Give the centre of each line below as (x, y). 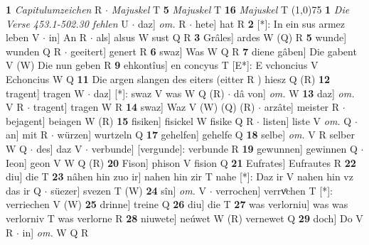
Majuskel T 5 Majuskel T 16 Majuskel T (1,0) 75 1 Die (230, 9)
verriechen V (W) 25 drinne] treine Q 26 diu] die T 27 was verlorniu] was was (177, 204)
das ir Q (23, 190)
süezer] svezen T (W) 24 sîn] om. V (129, 190)
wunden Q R (33, 51)
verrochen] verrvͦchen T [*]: (274, 190)
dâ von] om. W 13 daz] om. (294, 93)
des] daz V (59, 148)
